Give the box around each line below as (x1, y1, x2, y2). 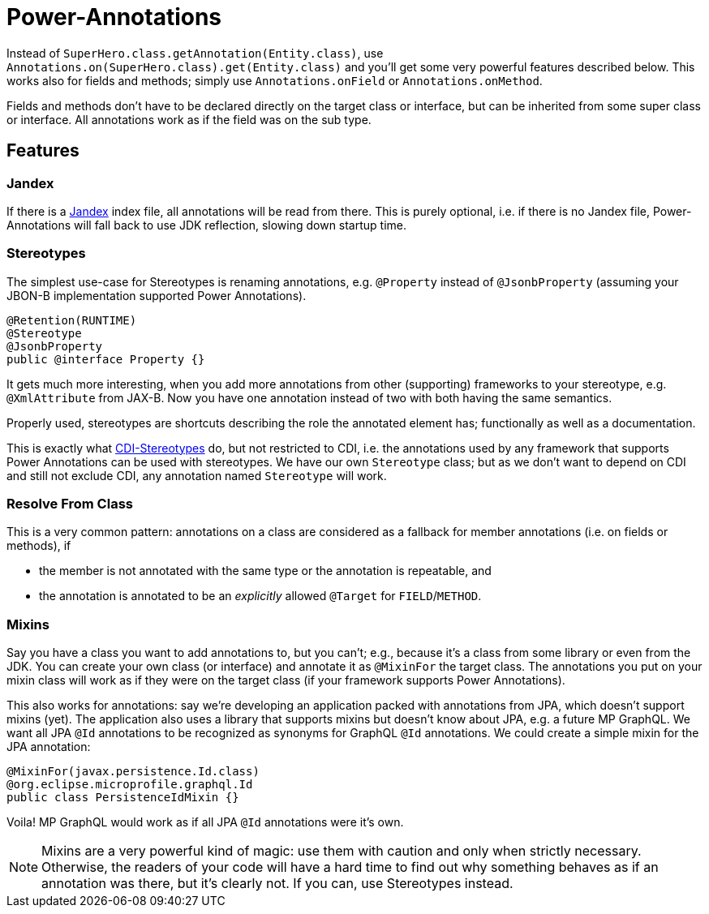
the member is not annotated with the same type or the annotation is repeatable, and (39, 564, 492, 578)
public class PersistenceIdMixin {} (6, 791, 239, 805)
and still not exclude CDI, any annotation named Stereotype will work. (6, 468, 387, 483)
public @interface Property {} (6, 352, 205, 366)
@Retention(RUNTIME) (6, 313, 137, 327)
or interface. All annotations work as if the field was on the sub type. (6, 112, 372, 127)
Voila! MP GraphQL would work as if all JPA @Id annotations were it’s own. (6, 815, 404, 830)
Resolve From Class (6, 496, 133, 513)
